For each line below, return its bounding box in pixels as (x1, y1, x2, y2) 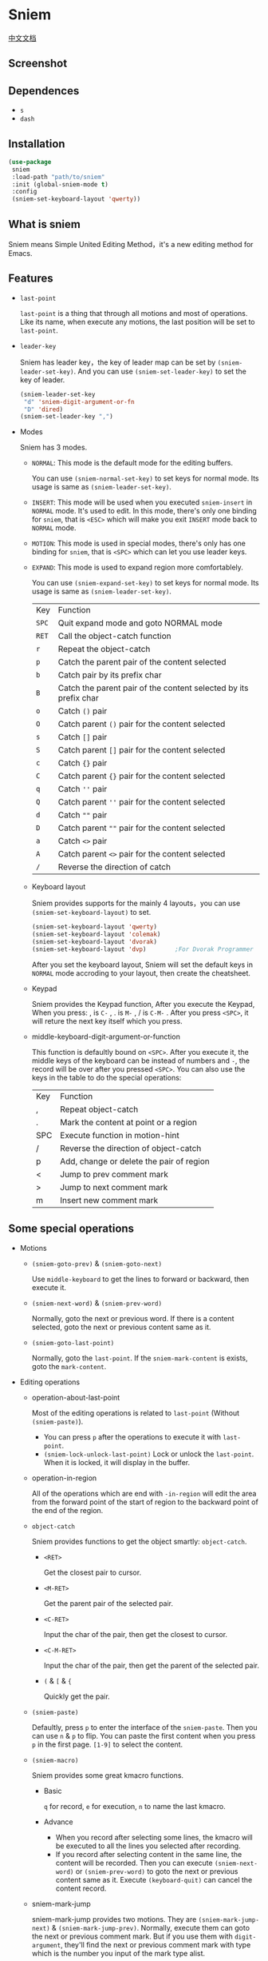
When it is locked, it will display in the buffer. (43, 1457, 190, 1467)
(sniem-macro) (31, 1756, 79, 1764)
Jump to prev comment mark (59, 1168, 169, 1180)
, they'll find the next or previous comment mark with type (60, 1939, 251, 1949)
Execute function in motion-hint (59, 1129, 179, 1140)
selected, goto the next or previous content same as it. (31, 1322, 211, 1332)
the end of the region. (31, 1505, 104, 1515)
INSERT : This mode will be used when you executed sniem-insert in (31, 497, 253, 507)
